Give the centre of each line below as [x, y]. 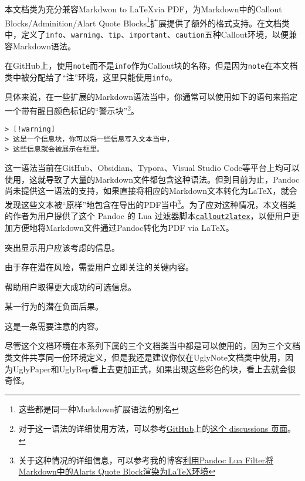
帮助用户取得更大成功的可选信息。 [70, 286]
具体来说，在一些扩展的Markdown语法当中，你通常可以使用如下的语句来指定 [151, 97]
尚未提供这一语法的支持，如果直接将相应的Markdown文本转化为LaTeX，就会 [151, 191]
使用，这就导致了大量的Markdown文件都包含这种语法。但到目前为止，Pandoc [152, 179]
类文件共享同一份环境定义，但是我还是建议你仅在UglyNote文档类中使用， [145, 357]
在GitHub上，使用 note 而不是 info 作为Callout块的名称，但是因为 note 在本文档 [151, 65]
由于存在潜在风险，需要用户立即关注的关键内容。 [99, 267]
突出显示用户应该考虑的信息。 [62, 247]
